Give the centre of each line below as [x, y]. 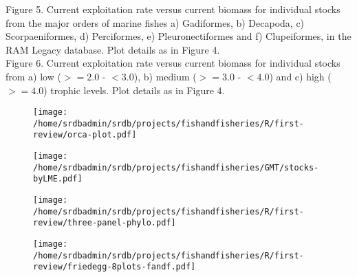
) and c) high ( [300, 76]
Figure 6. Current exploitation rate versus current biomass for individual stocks [173, 63]
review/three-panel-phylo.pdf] [105, 223]
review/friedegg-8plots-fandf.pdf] [115, 267]
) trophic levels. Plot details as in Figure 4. [134, 90]
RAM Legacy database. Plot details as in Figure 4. [113, 49]
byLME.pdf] [58, 179]
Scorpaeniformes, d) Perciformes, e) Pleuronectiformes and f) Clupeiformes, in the [178, 36]
